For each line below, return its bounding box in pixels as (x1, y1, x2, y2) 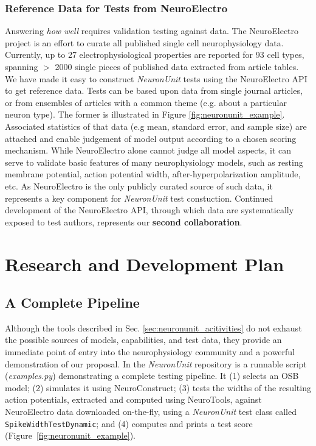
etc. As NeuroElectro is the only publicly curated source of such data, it (5, 179, 273, 192)
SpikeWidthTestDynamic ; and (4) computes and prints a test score (5, 417, 253, 430)
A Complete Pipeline (5, 293, 140, 312)
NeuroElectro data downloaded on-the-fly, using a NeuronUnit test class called (5, 405, 297, 418)
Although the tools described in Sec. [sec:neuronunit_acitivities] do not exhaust (5, 321, 302, 334)
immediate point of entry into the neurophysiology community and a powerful (5, 345, 295, 358)
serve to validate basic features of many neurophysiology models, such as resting (5, 155, 303, 168)
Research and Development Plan (5, 251, 284, 276)
